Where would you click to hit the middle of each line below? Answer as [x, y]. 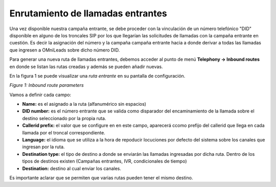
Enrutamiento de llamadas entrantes [88, 13]
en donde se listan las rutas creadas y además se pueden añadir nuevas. [86, 66]
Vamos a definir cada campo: [40, 95]
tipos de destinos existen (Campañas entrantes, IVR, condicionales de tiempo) [105, 161]
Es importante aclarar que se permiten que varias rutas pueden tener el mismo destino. [101, 178]
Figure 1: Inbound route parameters [47, 85]
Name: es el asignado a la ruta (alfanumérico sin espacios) [84, 104]
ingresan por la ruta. [43, 147]
